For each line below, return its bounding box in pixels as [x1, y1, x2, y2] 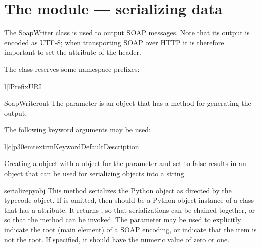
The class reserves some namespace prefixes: [4, 63, 140, 74]
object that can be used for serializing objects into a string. [4, 168, 186, 179]
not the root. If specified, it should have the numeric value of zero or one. [4, 234, 230, 244]
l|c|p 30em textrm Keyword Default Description [4, 141, 139, 151]
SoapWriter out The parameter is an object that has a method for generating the [4, 98, 251, 108]
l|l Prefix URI [4, 80, 41, 91]
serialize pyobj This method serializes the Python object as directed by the [4, 185, 232, 195]
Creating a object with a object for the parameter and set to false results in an [4, 158, 246, 169]
